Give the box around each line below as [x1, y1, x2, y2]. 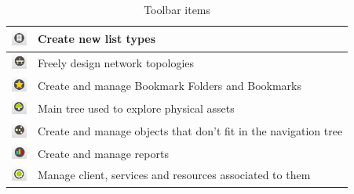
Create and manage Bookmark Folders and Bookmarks [37, 77, 302, 94]
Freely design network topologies [37, 54, 195, 70]
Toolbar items [144, 2, 211, 17]
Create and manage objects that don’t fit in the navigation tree [37, 123, 343, 139]
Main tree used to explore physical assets [37, 99, 235, 116]
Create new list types [37, 31, 156, 47]
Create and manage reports [37, 145, 169, 161]
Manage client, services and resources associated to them [37, 167, 311, 183]
